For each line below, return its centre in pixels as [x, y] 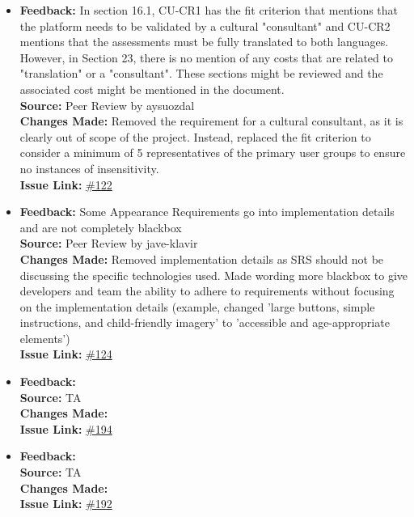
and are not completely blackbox [101, 227]
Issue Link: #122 [66, 184]
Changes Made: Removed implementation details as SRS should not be [202, 258]
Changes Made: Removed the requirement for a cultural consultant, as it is [211, 121]
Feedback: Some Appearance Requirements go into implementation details [207, 212]
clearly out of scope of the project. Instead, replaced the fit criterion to [195, 136]
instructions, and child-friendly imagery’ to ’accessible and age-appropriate [205, 322]
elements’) [45, 338]
